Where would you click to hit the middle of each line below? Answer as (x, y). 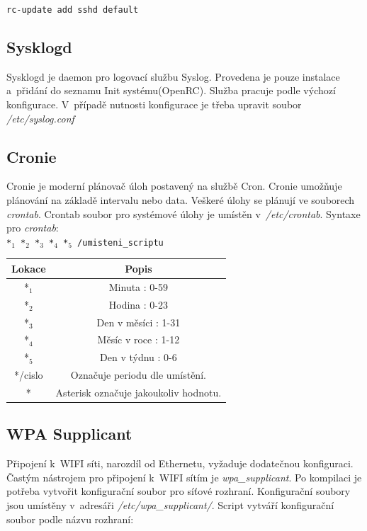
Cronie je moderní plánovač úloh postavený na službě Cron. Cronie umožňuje (174, 186)
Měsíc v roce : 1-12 (139, 339)
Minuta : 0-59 (138, 286)
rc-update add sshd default (73, 10)
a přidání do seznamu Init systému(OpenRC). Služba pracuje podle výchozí (171, 90)
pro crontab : (33, 228)
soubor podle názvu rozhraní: (70, 519)
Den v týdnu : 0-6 (139, 357)
